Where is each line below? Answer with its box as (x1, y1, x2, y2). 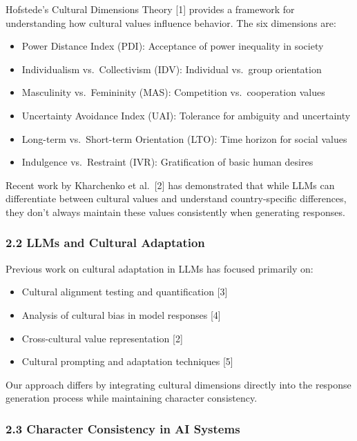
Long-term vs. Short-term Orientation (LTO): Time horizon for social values (21, 131, 347, 146)
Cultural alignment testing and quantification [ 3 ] (21, 284, 228, 299)
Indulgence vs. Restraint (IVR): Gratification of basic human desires (21, 155, 313, 169)
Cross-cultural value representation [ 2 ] (21, 331, 183, 345)
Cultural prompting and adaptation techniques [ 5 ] (21, 354, 233, 369)
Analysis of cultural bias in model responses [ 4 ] (21, 307, 221, 322)
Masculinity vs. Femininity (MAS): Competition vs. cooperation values (21, 85, 325, 99)
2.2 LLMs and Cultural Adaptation (6, 234, 205, 251)
